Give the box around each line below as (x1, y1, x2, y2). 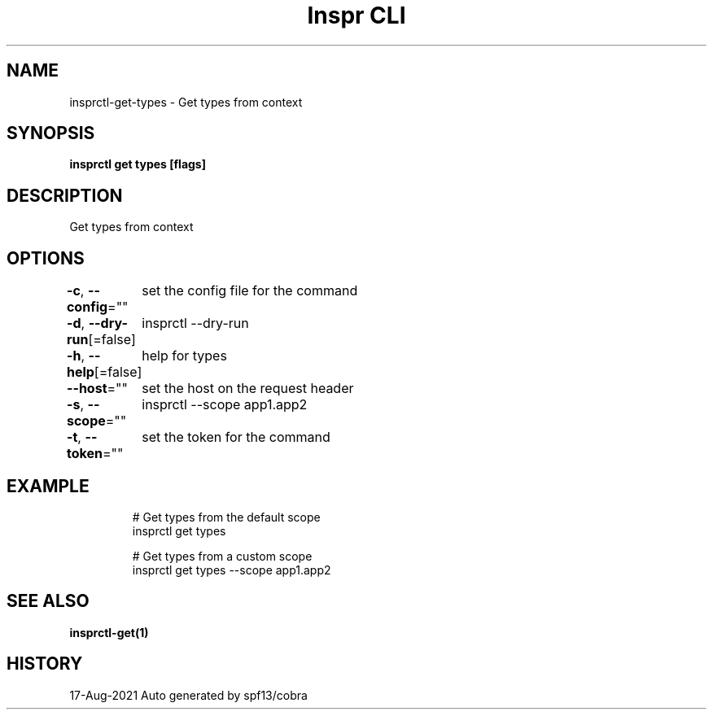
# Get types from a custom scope (132, 548, 313, 563)
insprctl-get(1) (69, 625, 149, 640)
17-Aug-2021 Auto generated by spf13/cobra (69, 688, 308, 702)
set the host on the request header (142, 380, 354, 397)
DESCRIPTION (7, 185, 123, 206)
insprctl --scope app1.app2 (142, 396, 308, 413)
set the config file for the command (142, 282, 358, 299)
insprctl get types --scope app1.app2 (132, 562, 331, 577)
